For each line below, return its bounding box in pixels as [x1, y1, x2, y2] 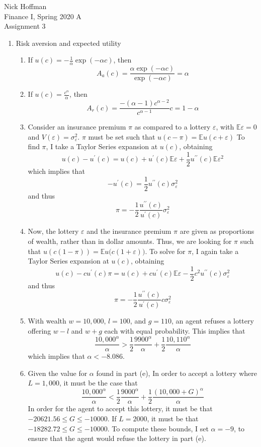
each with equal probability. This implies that [104, 325, 245, 336]
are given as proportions [180, 226, 254, 236]
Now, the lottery [28, 226, 79, 236]
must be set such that [88, 131, 155, 142]
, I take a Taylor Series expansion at [46, 141, 158, 152]
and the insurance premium [86, 226, 171, 236]
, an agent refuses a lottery [171, 315, 254, 326]
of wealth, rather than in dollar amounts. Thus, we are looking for [28, 235, 232, 246]
